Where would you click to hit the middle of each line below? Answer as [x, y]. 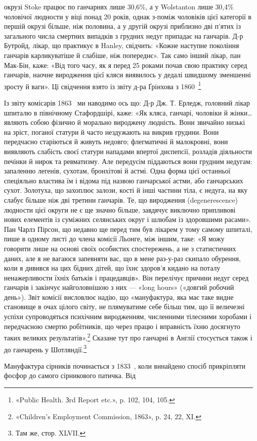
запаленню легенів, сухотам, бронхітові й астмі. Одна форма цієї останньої [117, 171]
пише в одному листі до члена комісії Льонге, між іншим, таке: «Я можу [114, 239]
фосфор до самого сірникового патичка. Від [70, 375]
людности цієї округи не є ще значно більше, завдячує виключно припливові [120, 209]
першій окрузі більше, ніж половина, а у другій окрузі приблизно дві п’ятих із [123, 26]
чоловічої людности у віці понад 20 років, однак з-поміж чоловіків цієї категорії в [128, 16]
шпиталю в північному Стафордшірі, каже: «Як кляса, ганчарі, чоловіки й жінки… [128, 112]
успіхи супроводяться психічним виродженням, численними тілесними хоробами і [128, 316]
